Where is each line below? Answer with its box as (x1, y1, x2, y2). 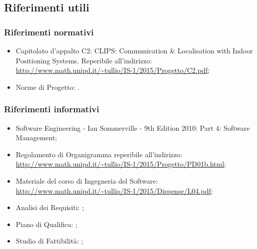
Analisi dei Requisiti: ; (15, 202, 84, 213)
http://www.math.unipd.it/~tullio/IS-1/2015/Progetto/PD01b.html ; (15, 159, 226, 169)
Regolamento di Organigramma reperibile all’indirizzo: (15, 149, 183, 159)
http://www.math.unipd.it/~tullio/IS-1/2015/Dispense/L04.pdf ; (15, 185, 213, 196)
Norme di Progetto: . (15, 81, 80, 92)
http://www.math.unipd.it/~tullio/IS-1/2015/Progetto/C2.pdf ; (15, 65, 210, 75)
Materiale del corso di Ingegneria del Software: (15, 175, 158, 186)
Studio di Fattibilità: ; (15, 236, 83, 246)
